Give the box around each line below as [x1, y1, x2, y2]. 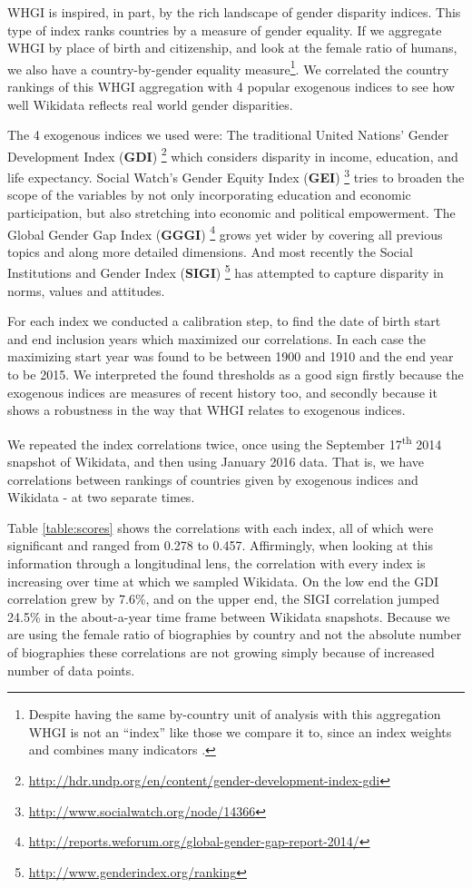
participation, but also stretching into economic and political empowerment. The [7, 202, 456, 222]
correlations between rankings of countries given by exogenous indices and [7, 469, 418, 488]
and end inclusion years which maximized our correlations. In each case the [7, 329, 426, 348]
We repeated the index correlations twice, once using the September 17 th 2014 [7, 431, 442, 453]
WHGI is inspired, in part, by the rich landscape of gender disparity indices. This [7, 3, 461, 21]
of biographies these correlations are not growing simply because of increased [7, 642, 435, 661]
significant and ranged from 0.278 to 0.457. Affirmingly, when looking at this [7, 536, 433, 555]
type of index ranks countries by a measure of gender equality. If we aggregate [7, 20, 442, 39]
